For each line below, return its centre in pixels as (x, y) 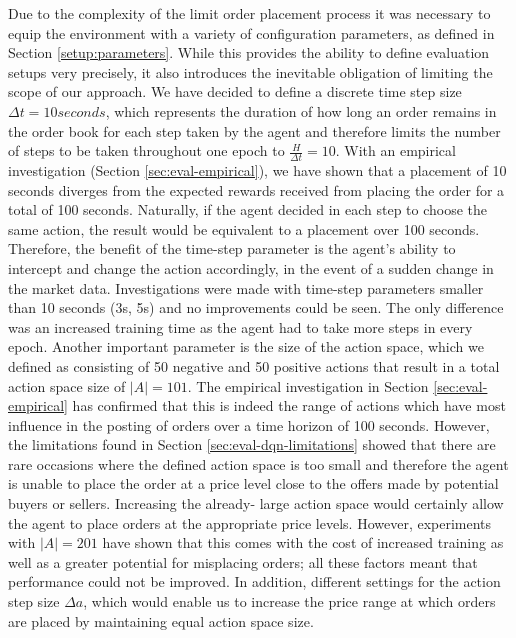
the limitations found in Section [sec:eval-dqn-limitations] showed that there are (252, 444)
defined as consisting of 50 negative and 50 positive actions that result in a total (254, 365)
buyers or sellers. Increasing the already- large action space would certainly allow (256, 503)
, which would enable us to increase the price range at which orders (289, 601)
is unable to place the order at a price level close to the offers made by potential (253, 483)
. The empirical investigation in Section (308, 385)
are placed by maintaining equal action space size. (161, 620)
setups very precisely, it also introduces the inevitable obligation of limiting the (250, 71)
